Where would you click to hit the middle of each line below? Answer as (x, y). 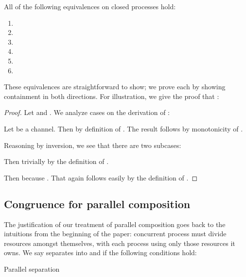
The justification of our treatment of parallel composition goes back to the (115, 224)
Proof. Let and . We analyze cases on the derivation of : (87, 112)
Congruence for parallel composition (97, 204)
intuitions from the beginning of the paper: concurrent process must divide (115, 234)
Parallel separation (32, 269)
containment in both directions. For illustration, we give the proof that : (112, 96)
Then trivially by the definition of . (56, 161)
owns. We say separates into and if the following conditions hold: (100, 253)
